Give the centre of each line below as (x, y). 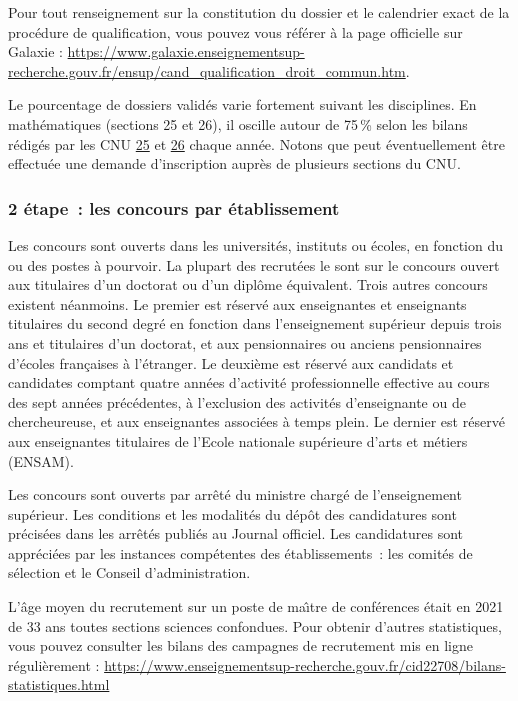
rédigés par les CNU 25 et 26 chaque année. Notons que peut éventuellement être (256, 143)
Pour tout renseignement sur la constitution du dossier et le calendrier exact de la (259, 12)
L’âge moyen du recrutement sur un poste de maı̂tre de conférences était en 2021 (256, 606)
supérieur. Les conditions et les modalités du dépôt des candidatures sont (232, 513)
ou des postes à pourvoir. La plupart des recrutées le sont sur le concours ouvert (254, 264)
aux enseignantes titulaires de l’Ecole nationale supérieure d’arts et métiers (238, 440)
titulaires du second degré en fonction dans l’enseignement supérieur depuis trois (255, 323)
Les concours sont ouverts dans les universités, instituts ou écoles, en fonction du (256, 244)
